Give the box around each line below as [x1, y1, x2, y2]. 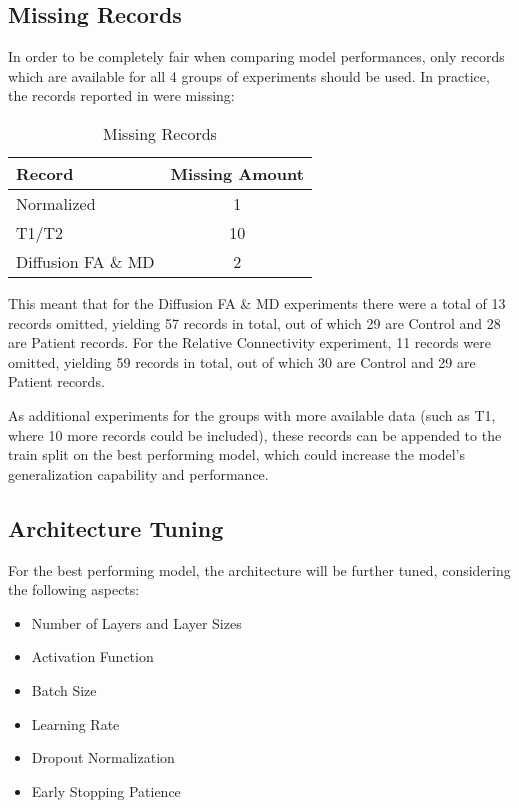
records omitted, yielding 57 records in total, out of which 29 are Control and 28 [8, 312, 501, 333]
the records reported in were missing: [8, 85, 235, 106]
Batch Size [31, 679, 97, 700]
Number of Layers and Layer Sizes [31, 612, 242, 633]
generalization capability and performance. [8, 463, 269, 484]
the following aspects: [8, 579, 140, 600]
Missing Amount [170, 161, 304, 185]
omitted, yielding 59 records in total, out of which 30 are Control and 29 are [8, 351, 476, 372]
